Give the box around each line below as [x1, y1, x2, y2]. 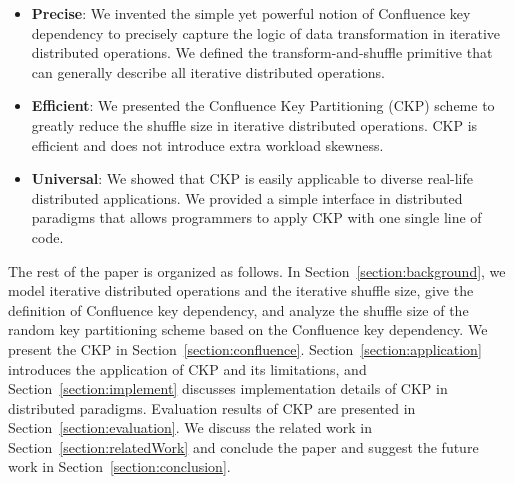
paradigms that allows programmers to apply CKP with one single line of [31, 207, 482, 228]
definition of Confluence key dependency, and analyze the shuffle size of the [8, 299, 469, 320]
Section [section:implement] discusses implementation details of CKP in [8, 378, 448, 399]
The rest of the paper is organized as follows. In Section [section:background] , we [8, 260, 506, 281]
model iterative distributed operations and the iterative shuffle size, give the [8, 280, 474, 301]
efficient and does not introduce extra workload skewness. [31, 134, 384, 155]
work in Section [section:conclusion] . [8, 456, 231, 477]
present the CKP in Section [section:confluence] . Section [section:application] [8, 338, 482, 359]
